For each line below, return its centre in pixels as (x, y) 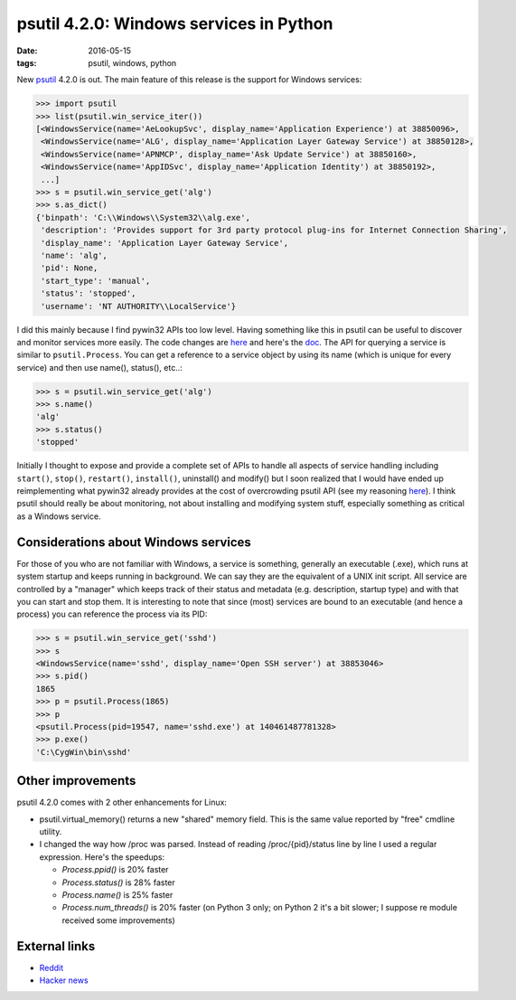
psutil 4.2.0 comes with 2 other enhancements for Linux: (122, 802)
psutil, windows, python (132, 62)
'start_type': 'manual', (96, 281)
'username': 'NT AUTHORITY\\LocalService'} (139, 306)
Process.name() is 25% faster (117, 895)
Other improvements (76, 781)
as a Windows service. (59, 516)
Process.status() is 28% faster (118, 882)
